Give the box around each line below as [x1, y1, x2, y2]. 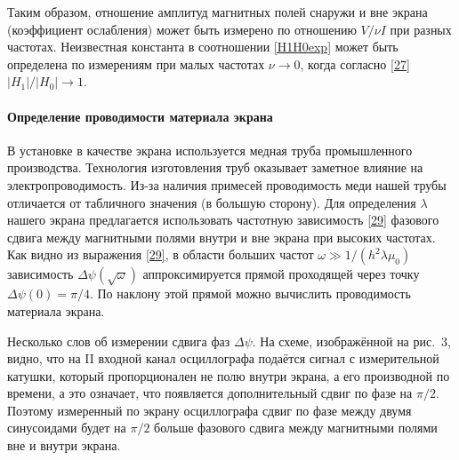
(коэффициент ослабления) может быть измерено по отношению [7, 20, 357, 38]
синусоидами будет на [7, 418, 126, 437]
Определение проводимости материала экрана [7, 107, 273, 125]
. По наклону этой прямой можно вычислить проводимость [89, 284, 411, 303]
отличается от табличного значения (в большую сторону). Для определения [7, 193, 416, 211]
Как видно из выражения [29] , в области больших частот [7, 245, 314, 264]
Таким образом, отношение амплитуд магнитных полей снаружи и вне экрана [7, 3, 428, 20]
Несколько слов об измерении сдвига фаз [7, 331, 230, 350]
